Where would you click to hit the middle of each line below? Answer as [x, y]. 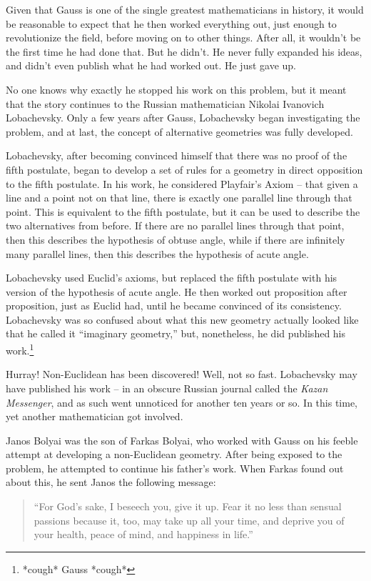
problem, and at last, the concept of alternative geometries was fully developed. [179, 131]
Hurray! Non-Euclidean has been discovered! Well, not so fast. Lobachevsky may [182, 374]
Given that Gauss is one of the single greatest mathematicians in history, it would [185, 9]
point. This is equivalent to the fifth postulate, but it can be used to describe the [183, 211]
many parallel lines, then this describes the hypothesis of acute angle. [157, 253]
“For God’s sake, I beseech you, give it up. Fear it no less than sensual [188, 506]
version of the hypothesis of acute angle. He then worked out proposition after [177, 291]
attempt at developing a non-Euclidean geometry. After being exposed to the [174, 454]
